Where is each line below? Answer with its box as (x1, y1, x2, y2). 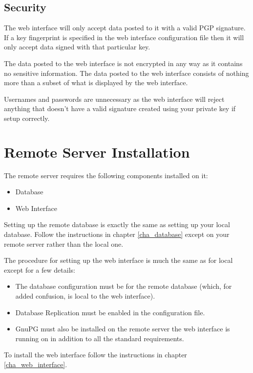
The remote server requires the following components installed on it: (4, 170, 208, 180)
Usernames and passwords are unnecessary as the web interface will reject (4, 93, 225, 104)
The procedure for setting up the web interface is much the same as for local (4, 255, 233, 265)
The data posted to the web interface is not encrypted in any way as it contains (4, 58, 243, 68)
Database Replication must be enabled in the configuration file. (15, 307, 205, 317)
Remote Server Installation (4, 141, 190, 162)
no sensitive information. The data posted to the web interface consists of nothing (4, 68, 249, 78)
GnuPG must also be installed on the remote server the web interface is (15, 324, 230, 334)
